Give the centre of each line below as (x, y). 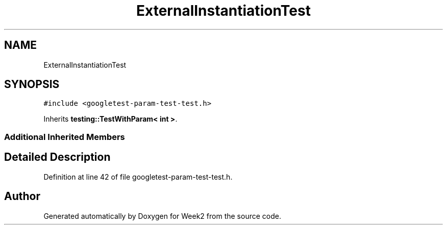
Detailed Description (57, 157)
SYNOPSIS (32, 84)
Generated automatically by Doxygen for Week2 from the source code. (162, 216)
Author (22, 196)
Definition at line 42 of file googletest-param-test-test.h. (138, 177)
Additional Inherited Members (65, 137)
